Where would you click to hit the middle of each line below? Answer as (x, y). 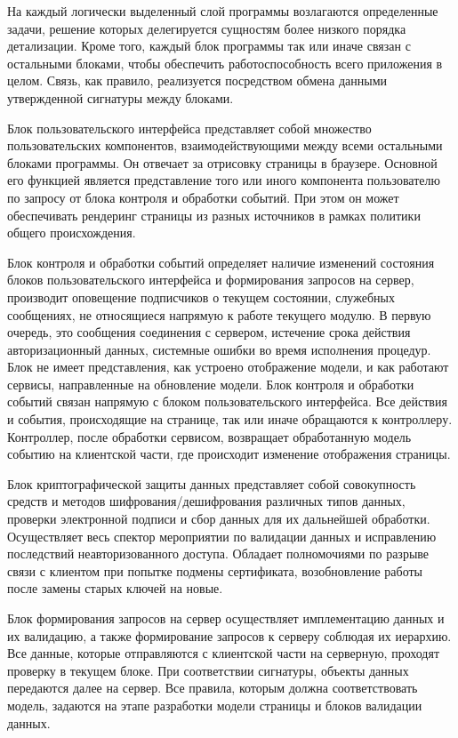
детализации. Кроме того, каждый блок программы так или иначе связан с (209, 46)
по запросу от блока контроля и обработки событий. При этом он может (203, 197)
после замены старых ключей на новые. (115, 588)
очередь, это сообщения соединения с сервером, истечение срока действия (209, 332)
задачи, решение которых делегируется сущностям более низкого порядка (207, 28)
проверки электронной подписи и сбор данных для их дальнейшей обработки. (219, 519)
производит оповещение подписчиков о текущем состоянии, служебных (201, 297)
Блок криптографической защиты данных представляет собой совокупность (212, 483)
